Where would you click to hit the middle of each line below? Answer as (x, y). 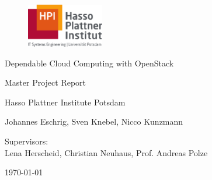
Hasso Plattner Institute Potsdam (65, 102)
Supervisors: (27, 141)
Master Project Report (46, 82)
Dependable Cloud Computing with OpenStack (89, 63)
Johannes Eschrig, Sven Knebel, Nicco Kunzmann (94, 121)
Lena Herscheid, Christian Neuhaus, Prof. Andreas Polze (106, 152)
